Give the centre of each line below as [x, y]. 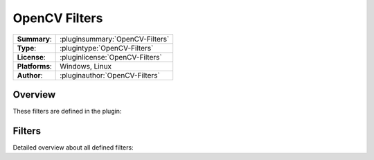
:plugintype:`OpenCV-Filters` [107, 48]
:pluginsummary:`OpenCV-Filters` [115, 39]
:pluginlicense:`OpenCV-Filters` [111, 57]
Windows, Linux [86, 66]
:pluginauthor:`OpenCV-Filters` [110, 75]
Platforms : [34, 66]
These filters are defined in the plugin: [67, 112]
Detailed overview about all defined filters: [73, 147]
